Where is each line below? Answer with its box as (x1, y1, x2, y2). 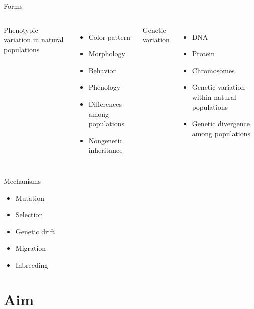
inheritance (88, 145, 123, 155)
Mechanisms (4, 175, 41, 186)
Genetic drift (15, 226, 55, 236)
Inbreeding (15, 259, 48, 270)
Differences (88, 98, 122, 109)
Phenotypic (4, 24, 38, 35)
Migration (15, 243, 46, 253)
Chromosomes (192, 65, 235, 75)
